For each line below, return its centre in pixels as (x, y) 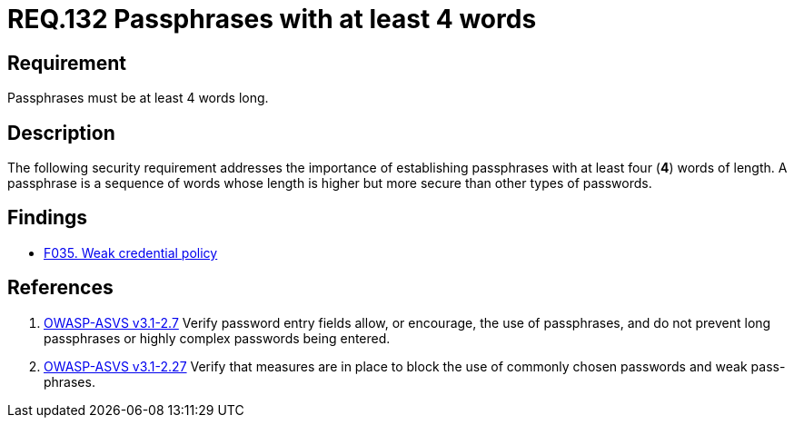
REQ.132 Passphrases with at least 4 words (272, 19)
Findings (48, 218)
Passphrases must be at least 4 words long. (138, 98)
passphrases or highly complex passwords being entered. (217, 338)
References (60, 288)
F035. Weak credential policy (131, 252)
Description (61, 133)
